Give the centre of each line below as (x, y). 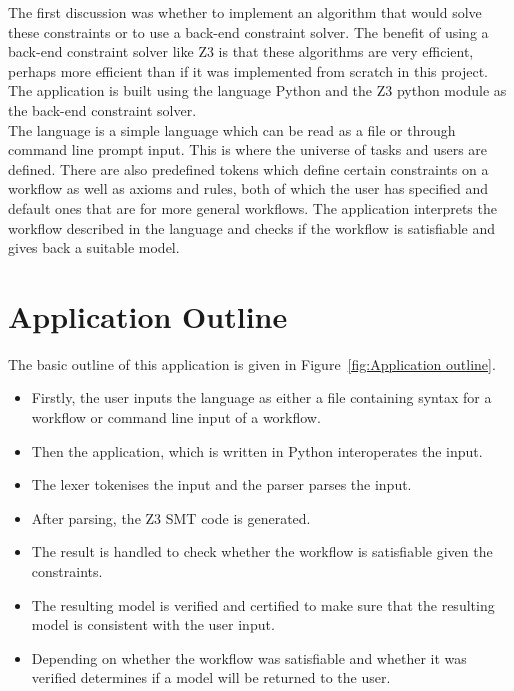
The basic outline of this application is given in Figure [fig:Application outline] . (252, 363)
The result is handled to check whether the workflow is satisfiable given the (262, 551)
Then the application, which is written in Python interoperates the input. (257, 450)
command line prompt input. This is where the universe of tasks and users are (248, 149)
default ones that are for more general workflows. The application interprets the (252, 207)
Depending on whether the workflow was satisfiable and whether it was (249, 657)
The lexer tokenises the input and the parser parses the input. (221, 484)
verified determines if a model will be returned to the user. (211, 677)
